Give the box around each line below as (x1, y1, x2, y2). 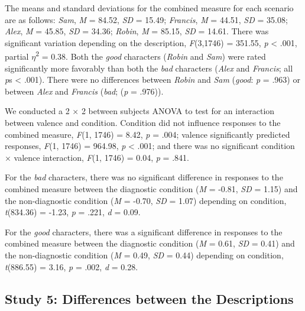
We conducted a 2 (5, 105, 70, 117)
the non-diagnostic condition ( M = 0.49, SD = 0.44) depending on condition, (5, 248, 284, 261)
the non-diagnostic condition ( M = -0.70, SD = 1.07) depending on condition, (5, 194, 287, 206)
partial (5, 50, 29, 63)
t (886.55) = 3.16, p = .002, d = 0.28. (5, 260, 138, 273)
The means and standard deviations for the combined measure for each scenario (5, 2, 294, 14)
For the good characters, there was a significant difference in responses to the (5, 225, 283, 238)
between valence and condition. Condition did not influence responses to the (5, 116, 281, 128)
